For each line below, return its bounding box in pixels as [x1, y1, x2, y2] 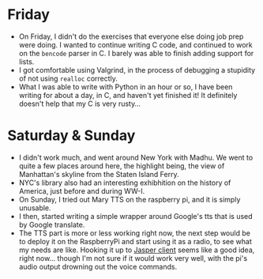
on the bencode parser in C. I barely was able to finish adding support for [18, 48, 254, 58]
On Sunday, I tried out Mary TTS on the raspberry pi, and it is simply [18, 194, 241, 204]
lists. [18, 57, 35, 66]
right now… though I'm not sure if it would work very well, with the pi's [18, 253, 248, 262]
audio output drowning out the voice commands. [18, 262, 178, 271]
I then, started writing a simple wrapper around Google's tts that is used [18, 211, 254, 221]
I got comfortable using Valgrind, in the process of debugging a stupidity [18, 65, 256, 74]
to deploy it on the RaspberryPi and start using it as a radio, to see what [18, 236, 252, 246]
